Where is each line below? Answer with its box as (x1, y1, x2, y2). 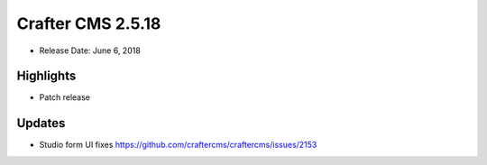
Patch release (39, 92, 90, 103)
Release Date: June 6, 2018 (39, 45, 142, 56)
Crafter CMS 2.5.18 (16, 14, 161, 33)
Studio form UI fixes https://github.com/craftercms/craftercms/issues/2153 (39, 140, 317, 151)
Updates (16, 115, 66, 131)
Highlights (16, 69, 77, 84)
